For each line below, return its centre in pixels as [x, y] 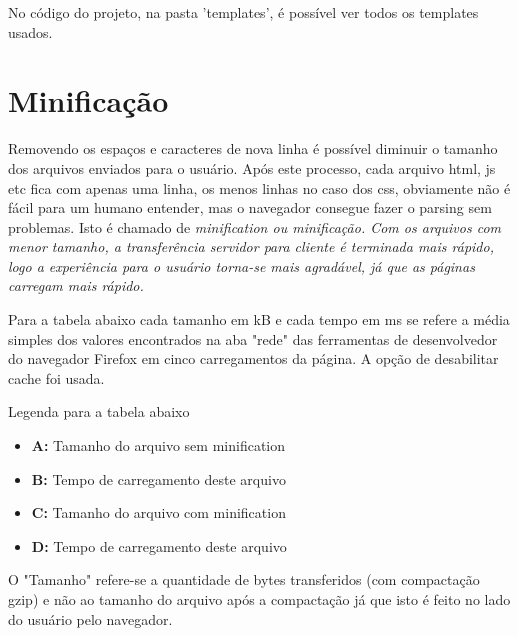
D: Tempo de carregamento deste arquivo [159, 545]
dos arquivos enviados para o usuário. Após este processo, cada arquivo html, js [252, 167]
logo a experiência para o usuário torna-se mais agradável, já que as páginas [241, 265]
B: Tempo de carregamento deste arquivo [158, 478]
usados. [30, 31]
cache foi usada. [56, 377]
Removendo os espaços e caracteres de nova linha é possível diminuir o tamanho [253, 148]
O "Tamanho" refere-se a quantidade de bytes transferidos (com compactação [244, 579]
